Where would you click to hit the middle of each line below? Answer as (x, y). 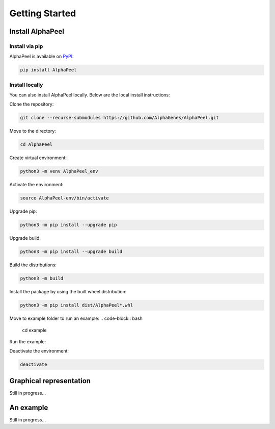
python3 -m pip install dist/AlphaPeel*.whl (77, 305)
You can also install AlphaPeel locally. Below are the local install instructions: (90, 95)
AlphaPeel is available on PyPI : (42, 57)
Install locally (26, 85)
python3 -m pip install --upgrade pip (68, 225)
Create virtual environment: (38, 158)
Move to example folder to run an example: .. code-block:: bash (76, 318)
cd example (34, 330)
